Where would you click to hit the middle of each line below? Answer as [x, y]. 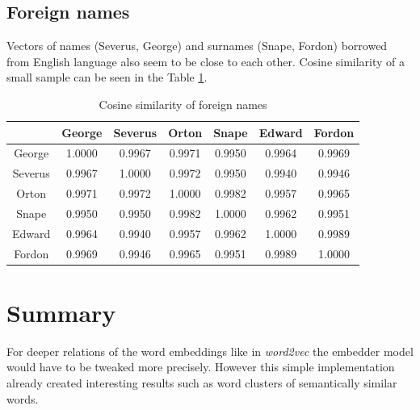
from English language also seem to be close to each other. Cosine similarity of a [206, 61]
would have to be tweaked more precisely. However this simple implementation [201, 367]
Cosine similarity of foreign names [183, 104]
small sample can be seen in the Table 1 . [107, 77]
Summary [61, 312]
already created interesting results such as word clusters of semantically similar [202, 383]
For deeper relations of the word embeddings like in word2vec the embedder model [210, 351]
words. [23, 398]
